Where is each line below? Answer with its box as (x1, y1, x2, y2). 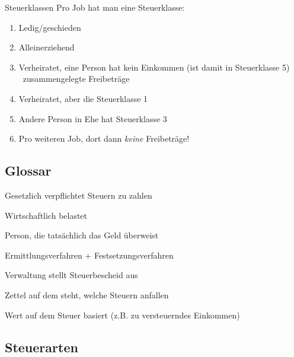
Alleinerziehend (18, 41, 75, 53)
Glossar (5, 161, 52, 180)
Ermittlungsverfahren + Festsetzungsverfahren (5, 248, 174, 261)
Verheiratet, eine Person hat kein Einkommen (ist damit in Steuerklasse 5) (18, 60, 290, 73)
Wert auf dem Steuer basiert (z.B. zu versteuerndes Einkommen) (5, 308, 240, 321)
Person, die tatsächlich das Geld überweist (5, 229, 159, 241)
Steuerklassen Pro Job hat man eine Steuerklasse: (5, 1, 185, 13)
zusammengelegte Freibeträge (23, 72, 130, 85)
